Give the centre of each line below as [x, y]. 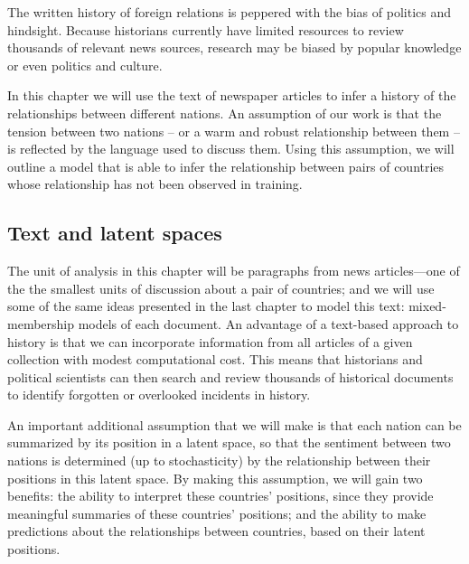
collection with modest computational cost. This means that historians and [215, 359]
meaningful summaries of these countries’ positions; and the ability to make [217, 513]
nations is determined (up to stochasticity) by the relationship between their [219, 461]
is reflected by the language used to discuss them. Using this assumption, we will [231, 149]
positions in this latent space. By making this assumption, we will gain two [215, 478]
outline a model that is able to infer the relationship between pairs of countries [226, 166]
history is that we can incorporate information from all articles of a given [210, 341]
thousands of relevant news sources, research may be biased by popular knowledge [234, 47]
